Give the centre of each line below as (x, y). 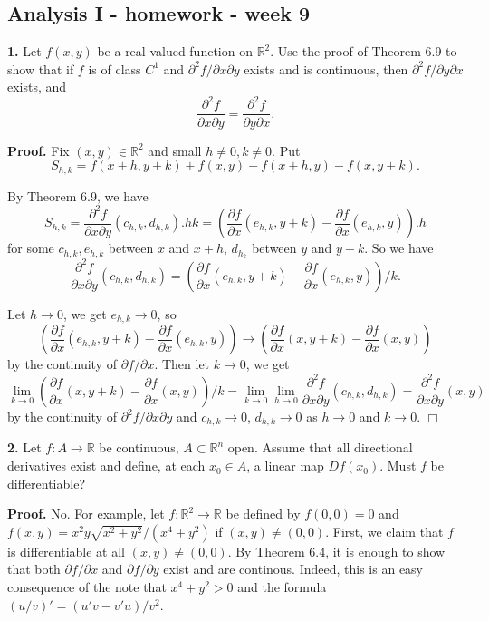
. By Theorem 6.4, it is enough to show (336, 551)
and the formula (282, 587)
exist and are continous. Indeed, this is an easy (293, 569)
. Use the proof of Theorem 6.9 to (364, 51)
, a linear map (285, 466)
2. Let (24, 447)
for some (31, 248)
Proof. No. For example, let (86, 514)
